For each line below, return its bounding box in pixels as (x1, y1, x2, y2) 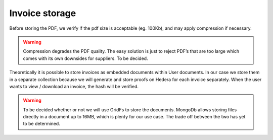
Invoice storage (9, 8, 76, 19)
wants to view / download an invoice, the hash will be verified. (9, 83, 139, 89)
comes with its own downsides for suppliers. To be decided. (23, 55, 149, 61)
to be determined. (23, 121, 60, 127)
